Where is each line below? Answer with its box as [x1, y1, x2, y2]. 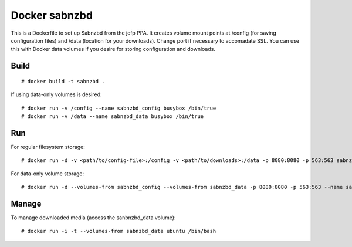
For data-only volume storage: [11, 170, 84, 177]
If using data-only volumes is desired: [11, 91, 102, 98]
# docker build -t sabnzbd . [21, 78, 105, 84]
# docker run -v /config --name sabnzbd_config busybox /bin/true [21, 104, 216, 111]
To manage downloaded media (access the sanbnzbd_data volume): [11, 214, 176, 221]
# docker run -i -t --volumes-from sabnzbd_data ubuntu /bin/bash [21, 228, 216, 235]
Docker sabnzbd [11, 9, 93, 22]
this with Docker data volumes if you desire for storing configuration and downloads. [11, 46, 215, 53]
